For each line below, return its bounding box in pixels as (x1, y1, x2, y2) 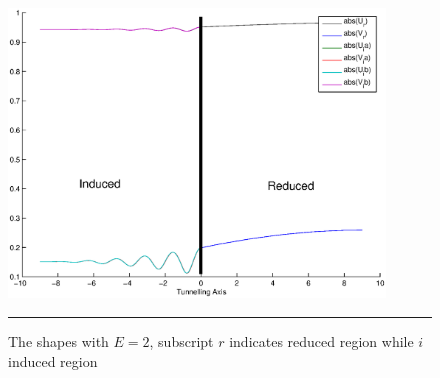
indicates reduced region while (229, 331, 414, 352)
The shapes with (8, 331, 109, 352)
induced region (8, 350, 98, 371)
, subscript (149, 331, 214, 352)
